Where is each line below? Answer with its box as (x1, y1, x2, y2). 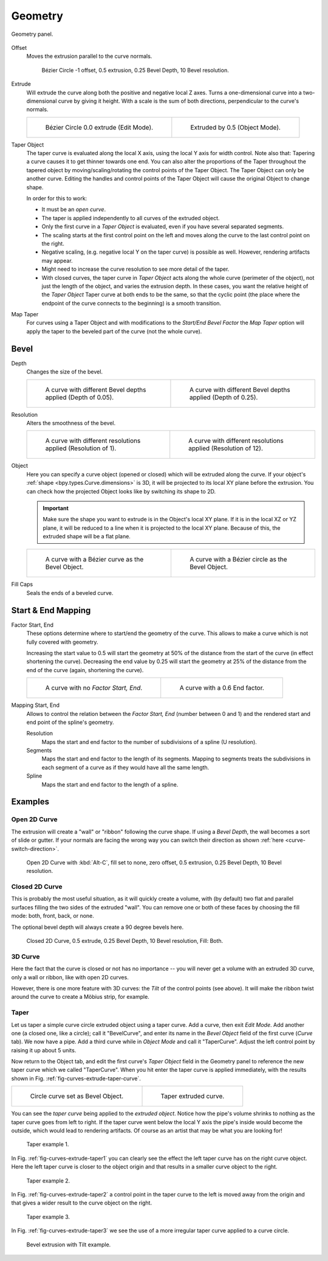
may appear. (41, 257, 73, 264)
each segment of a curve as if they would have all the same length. (41, 763, 210, 771)
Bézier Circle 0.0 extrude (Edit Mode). (45, 123, 154, 131)
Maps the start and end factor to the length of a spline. (41, 780, 179, 788)
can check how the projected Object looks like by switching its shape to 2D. (26, 487, 216, 495)
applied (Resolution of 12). (188, 444, 264, 453)
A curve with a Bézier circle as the (189, 555, 288, 564)
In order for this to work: (26, 195, 87, 202)
